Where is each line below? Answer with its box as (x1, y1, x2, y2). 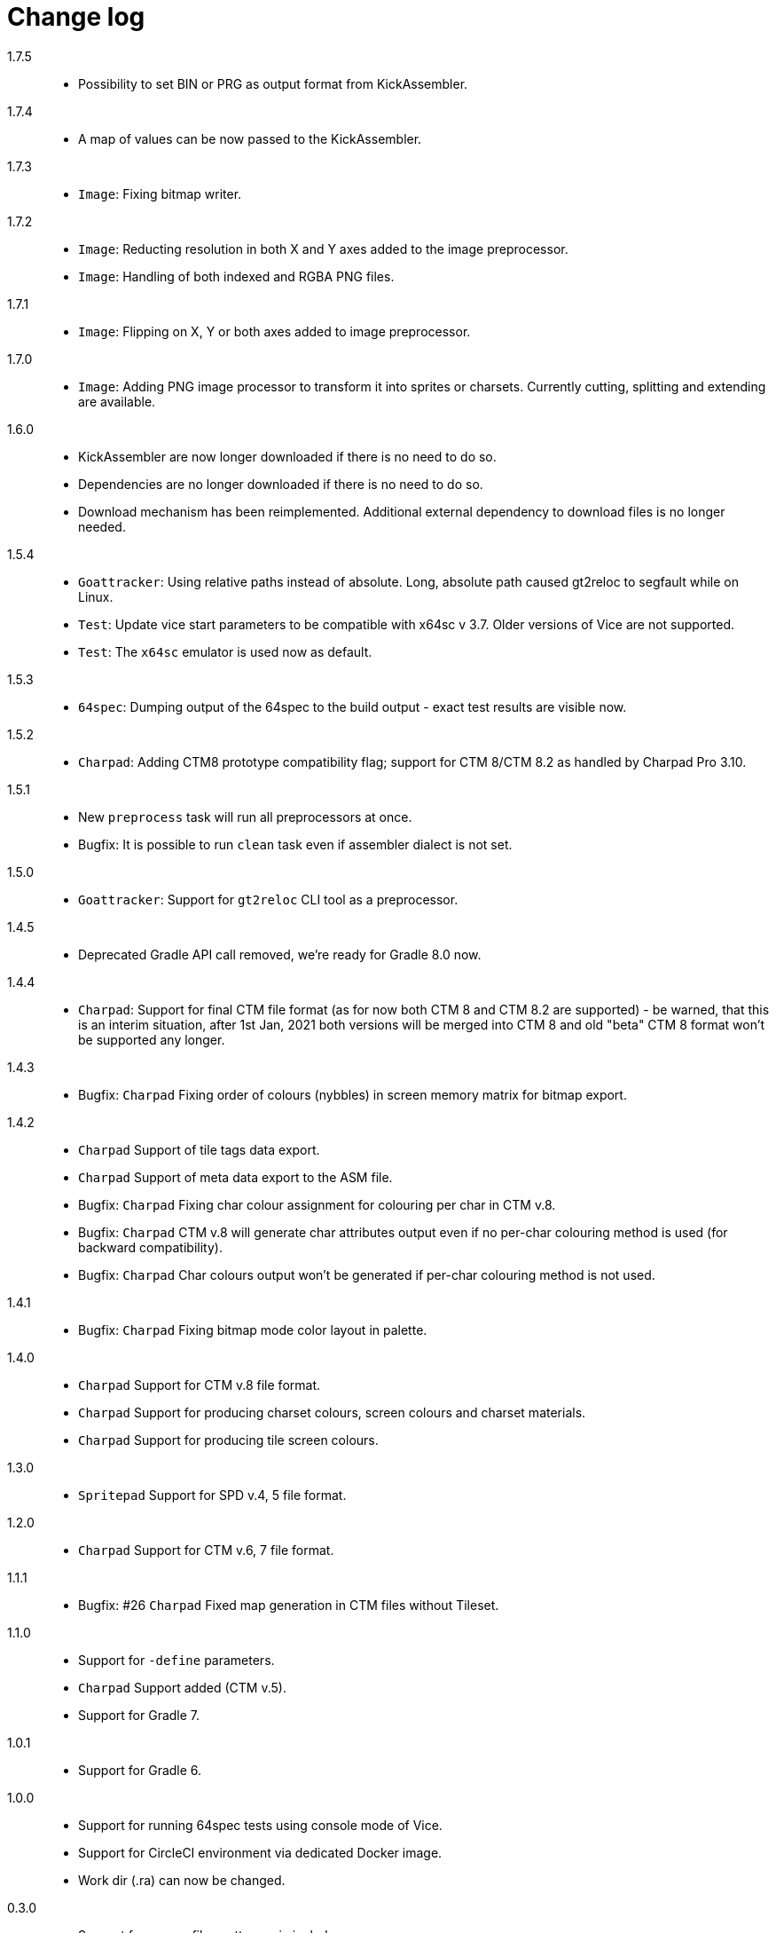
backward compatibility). (78, 1239, 223, 1255)
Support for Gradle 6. (78, 1762, 202, 1778)
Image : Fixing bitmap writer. (78, 185, 242, 201)
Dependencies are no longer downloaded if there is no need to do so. (78, 476, 483, 492)
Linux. (78, 588, 114, 604)
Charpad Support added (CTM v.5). (78, 1679, 286, 1695)
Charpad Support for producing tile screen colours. (78, 1432, 379, 1448)
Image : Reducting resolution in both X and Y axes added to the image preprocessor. (78, 241, 568, 256)
